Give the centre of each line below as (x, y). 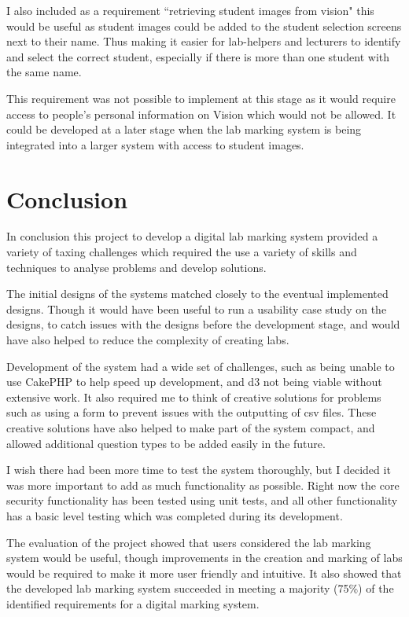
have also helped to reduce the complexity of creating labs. (148, 340)
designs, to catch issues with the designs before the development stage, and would (203, 324)
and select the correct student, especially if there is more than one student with (198, 56)
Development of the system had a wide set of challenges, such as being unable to (201, 366)
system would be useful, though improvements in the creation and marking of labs (204, 558)
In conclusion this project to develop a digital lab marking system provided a (192, 236)
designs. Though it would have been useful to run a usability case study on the (197, 308)
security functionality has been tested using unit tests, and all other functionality (202, 500)
